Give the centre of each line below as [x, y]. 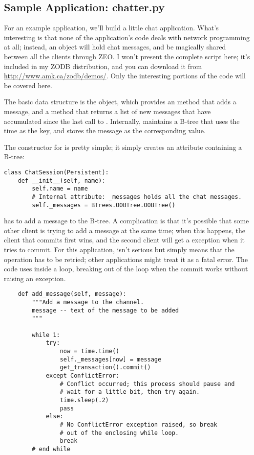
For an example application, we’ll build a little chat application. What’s [111, 28]
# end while [51, 449]
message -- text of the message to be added [105, 310]
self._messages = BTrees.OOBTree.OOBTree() [104, 205]
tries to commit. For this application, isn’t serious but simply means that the [119, 249]
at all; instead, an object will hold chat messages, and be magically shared [115, 47]
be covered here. [28, 85]
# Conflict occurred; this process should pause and [147, 384]
